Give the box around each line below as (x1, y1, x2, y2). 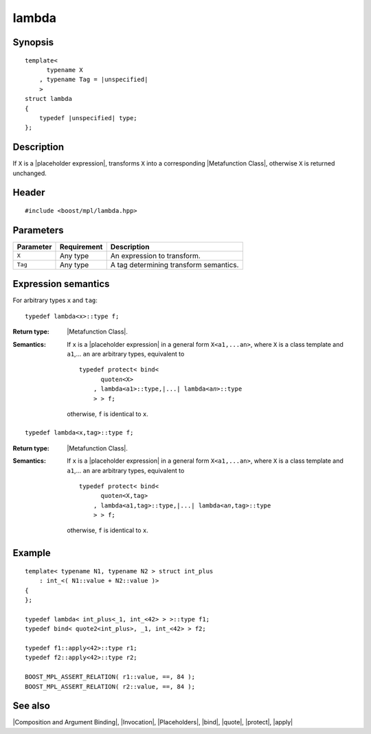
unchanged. (12, 169, 47, 177)
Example (12, 547, 51, 559)
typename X (46, 66, 83, 73)
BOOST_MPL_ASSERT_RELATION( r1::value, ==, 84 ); (25, 673, 196, 681)
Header (12, 187, 45, 198)
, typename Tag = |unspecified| (38, 76, 148, 84)
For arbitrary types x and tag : (12, 296, 98, 305)
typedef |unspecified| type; (38, 114, 137, 122)
